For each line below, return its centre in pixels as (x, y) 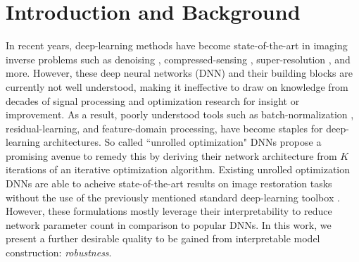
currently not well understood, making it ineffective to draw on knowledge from (177, 86)
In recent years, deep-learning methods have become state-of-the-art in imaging (177, 45)
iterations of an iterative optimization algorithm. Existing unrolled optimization (178, 169)
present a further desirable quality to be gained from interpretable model (163, 238)
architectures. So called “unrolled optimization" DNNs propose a (182, 142)
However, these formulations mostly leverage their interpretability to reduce (169, 211)
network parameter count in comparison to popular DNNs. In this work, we (169, 224)
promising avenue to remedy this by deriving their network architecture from (171, 155)
